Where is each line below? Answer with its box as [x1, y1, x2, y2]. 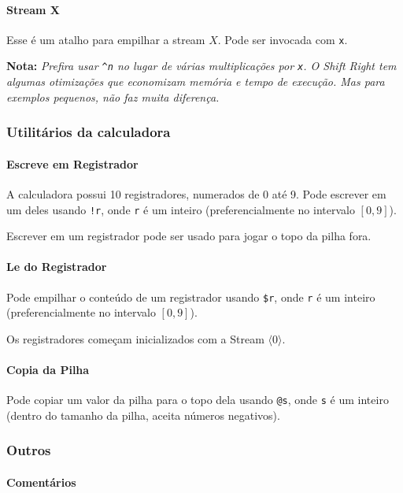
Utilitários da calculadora [6, 122, 171, 142]
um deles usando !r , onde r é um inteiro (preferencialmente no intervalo [6, 201, 355, 217]
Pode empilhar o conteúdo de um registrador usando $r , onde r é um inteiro [6, 288, 375, 305]
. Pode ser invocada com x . [217, 31, 348, 47]
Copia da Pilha [6, 361, 90, 378]
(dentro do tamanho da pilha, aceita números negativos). [6, 406, 280, 423]
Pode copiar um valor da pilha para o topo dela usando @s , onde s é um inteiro [6, 391, 389, 408]
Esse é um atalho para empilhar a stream [6, 31, 205, 47]
